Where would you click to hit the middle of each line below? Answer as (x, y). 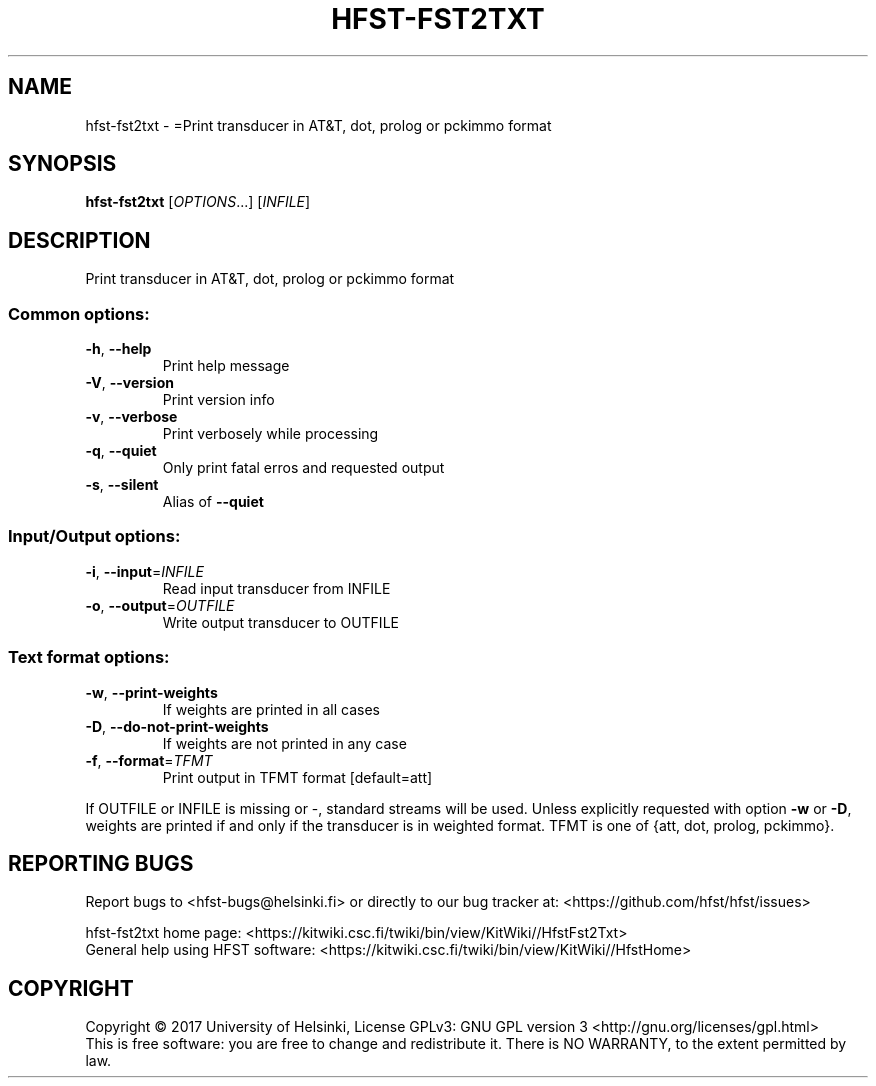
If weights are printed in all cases (271, 709)
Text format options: (89, 657)
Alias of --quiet (213, 502)
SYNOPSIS (62, 164)
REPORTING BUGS (101, 863)
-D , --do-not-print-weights (177, 726)
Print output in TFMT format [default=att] (297, 777)
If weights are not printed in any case (284, 743)
